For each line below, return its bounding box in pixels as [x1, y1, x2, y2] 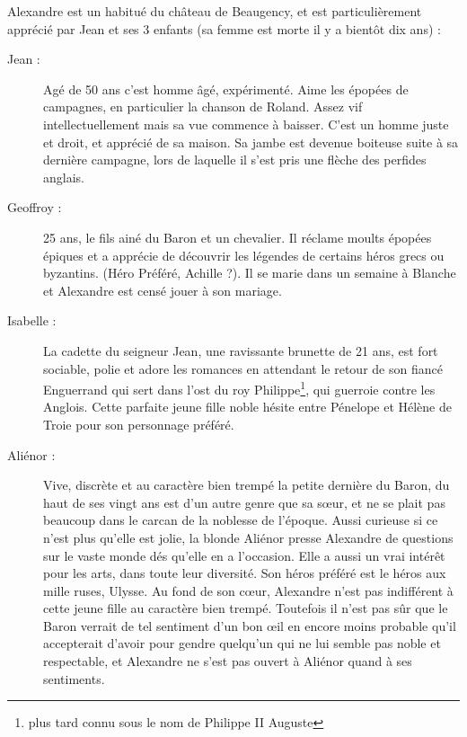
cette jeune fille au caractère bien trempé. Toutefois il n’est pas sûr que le [43, 599, 448, 617]
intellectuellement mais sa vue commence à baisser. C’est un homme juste [43, 114, 449, 133]
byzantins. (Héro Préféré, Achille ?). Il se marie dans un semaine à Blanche [43, 263, 456, 282]
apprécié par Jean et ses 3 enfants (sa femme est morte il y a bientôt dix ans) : [7, 19, 441, 38]
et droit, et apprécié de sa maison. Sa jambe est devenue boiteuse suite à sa [43, 132, 459, 151]
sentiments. [43, 669, 105, 688]
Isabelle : [7, 311, 57, 330]
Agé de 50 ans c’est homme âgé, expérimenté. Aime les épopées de [43, 79, 409, 98]
